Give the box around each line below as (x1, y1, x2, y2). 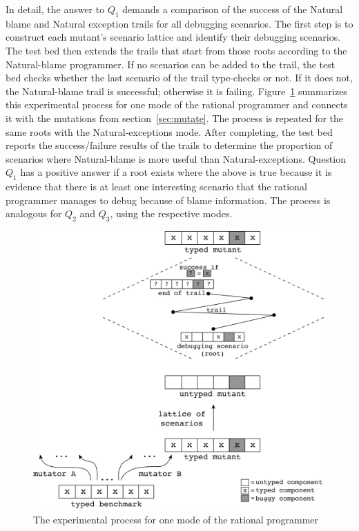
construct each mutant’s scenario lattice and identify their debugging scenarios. (6, 30, 341, 44)
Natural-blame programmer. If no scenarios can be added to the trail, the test (6, 57, 336, 71)
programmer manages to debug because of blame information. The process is (6, 192, 331, 207)
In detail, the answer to (6, 2, 105, 16)
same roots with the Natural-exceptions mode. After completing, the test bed (6, 124, 333, 139)
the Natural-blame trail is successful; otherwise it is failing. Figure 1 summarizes (6, 83, 347, 98)
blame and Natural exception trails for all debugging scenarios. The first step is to (6, 16, 353, 30)
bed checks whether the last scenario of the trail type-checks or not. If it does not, (6, 70, 353, 85)
